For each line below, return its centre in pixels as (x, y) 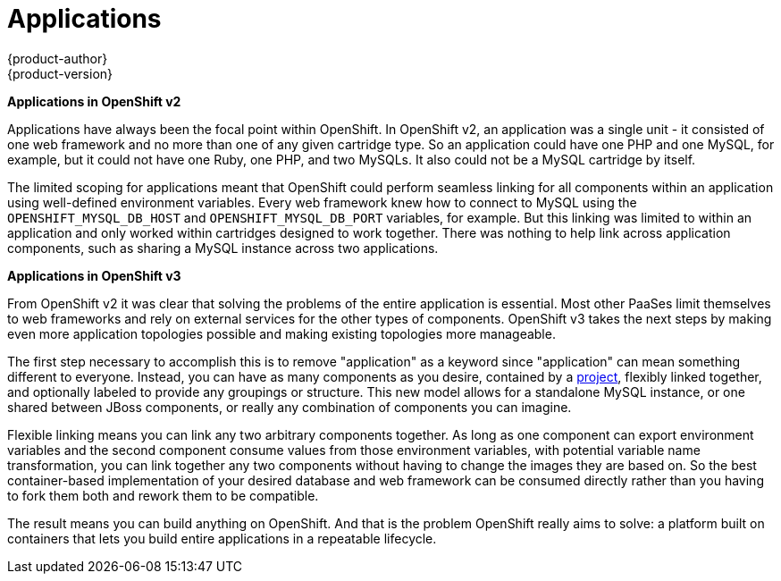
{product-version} (60, 73)
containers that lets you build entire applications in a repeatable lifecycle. (222, 538)
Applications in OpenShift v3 (94, 275)
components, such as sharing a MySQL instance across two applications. (223, 248)
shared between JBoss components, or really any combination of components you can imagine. (290, 407)
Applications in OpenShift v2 (94, 101)
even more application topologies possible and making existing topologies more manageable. (281, 333)
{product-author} (58, 58)
